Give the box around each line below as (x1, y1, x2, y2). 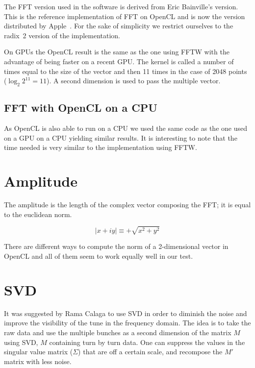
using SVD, (4, 337, 38, 347)
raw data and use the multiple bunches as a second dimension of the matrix (4, 327, 231, 337)
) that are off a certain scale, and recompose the (78, 346, 223, 357)
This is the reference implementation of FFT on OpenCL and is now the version (4, 11, 245, 21)
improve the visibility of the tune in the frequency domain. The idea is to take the (4, 318, 251, 328)
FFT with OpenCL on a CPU (4, 100, 157, 115)
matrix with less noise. (4, 356, 72, 366)
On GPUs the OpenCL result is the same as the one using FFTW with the (4, 47, 229, 57)
